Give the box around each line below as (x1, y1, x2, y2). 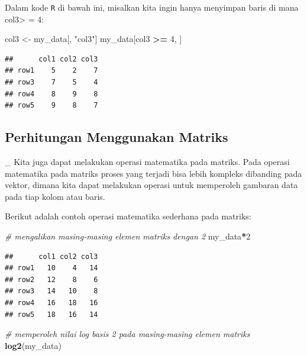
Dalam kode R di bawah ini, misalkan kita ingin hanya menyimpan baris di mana (5, 1, 299, 13)
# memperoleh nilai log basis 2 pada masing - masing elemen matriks (5, 328, 250, 340)
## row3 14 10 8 (5, 287, 98, 296)
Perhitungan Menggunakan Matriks (5, 128, 228, 146)
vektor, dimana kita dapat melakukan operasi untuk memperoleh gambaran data (5, 179, 298, 191)
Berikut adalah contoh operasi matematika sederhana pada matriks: (5, 210, 251, 222)
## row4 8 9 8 (5, 89, 98, 98)
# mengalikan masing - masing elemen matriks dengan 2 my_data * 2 (5, 229, 251, 242)
